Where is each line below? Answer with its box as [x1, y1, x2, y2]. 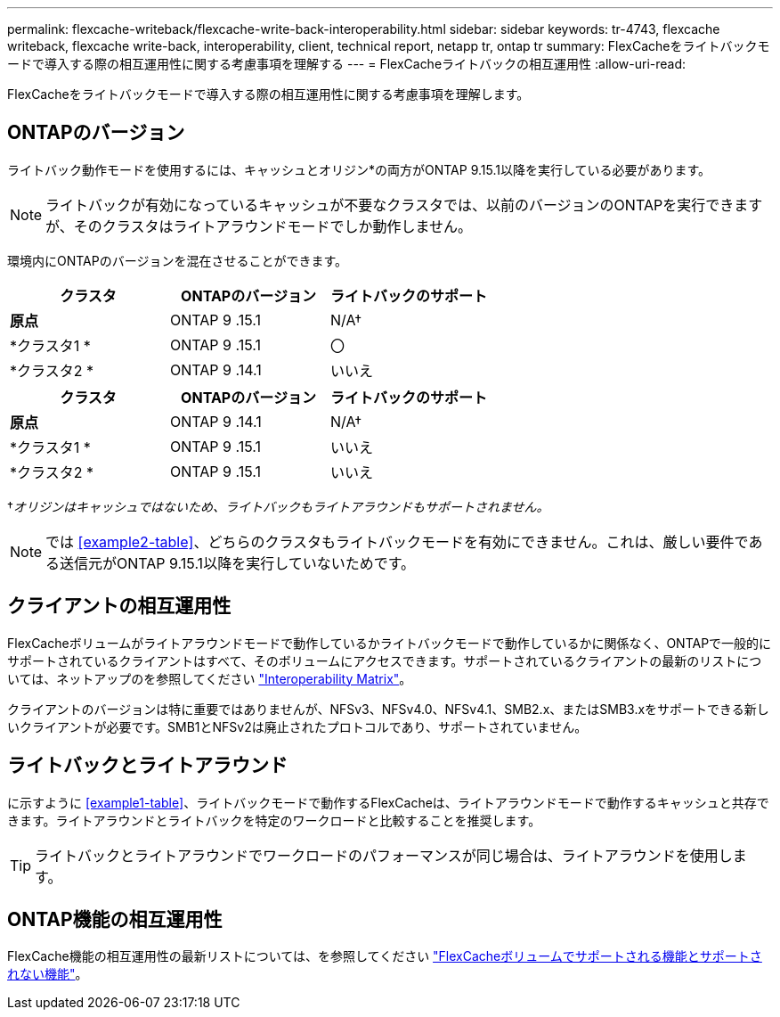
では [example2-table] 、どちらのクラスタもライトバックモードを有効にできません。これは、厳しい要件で [45, 532, 749, 551]
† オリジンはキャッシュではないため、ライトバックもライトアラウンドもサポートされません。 [7, 498, 549, 514]
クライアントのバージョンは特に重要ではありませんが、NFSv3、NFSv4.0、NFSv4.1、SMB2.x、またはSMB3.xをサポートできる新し [7, 701, 769, 717]
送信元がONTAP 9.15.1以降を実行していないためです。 [60, 554, 416, 572]
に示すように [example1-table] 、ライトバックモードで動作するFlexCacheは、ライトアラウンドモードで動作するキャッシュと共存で [7, 794, 769, 810]
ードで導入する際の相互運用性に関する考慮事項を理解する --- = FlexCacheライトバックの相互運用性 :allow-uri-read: [7, 56, 687, 71]
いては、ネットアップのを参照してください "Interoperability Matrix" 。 [7, 670, 412, 686]
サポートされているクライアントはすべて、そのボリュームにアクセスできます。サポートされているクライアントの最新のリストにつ [7, 652, 762, 668]
